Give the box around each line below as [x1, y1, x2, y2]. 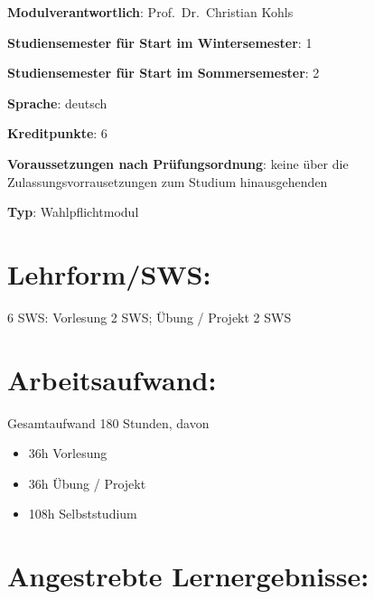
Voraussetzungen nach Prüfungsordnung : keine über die [7, 154, 349, 173]
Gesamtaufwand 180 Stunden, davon [7, 413, 210, 432]
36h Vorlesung [28, 444, 108, 463]
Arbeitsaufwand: [7, 360, 217, 398]
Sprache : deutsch [7, 93, 108, 112]
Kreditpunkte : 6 [7, 124, 108, 143]
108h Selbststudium [28, 504, 137, 523]
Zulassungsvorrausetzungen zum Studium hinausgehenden [7, 172, 328, 191]
